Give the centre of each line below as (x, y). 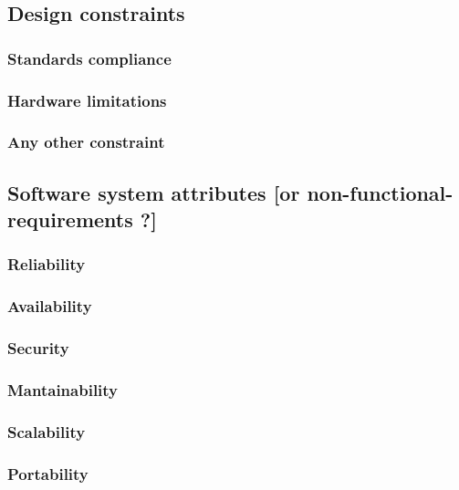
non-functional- (380, 192)
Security (38, 348)
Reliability (47, 264)
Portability (48, 473)
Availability (50, 306)
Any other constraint (86, 142)
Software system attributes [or (154, 192)
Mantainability (63, 389)
